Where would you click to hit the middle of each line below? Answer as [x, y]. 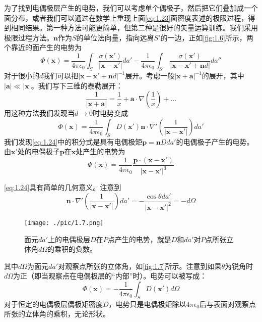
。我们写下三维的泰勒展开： [77, 85]
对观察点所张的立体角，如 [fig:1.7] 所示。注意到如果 [140, 266]
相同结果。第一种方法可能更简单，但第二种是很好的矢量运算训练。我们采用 [134, 28]
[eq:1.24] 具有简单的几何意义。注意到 [63, 187]
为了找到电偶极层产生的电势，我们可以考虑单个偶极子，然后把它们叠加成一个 [131, 8]
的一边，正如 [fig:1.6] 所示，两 [207, 37]
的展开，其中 [223, 76]
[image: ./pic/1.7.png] [64, 223]
